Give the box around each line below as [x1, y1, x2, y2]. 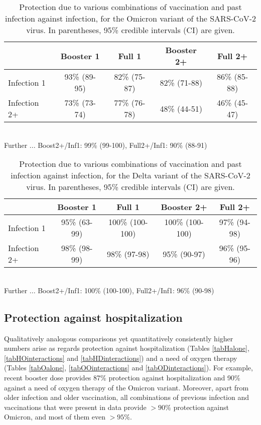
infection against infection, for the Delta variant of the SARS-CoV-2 [11, 169, 250, 181]
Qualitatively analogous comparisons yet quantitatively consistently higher [4, 333, 233, 343]
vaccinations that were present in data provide [4, 401, 147, 412]
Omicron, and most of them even [4, 411, 105, 422]
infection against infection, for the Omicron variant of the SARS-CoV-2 [5, 13, 256, 24]
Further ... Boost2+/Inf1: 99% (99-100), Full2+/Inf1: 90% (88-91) [4, 139, 207, 150]
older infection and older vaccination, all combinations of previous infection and [4, 392, 249, 402]
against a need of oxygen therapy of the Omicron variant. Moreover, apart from [4, 382, 249, 392]
